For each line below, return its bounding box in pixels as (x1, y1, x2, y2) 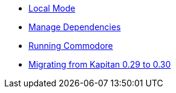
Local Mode (28, 3, 76, 13)
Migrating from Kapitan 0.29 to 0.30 (28, 59, 171, 69)
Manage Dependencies (28, 22, 121, 32)
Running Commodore (28, 40, 113, 51)
